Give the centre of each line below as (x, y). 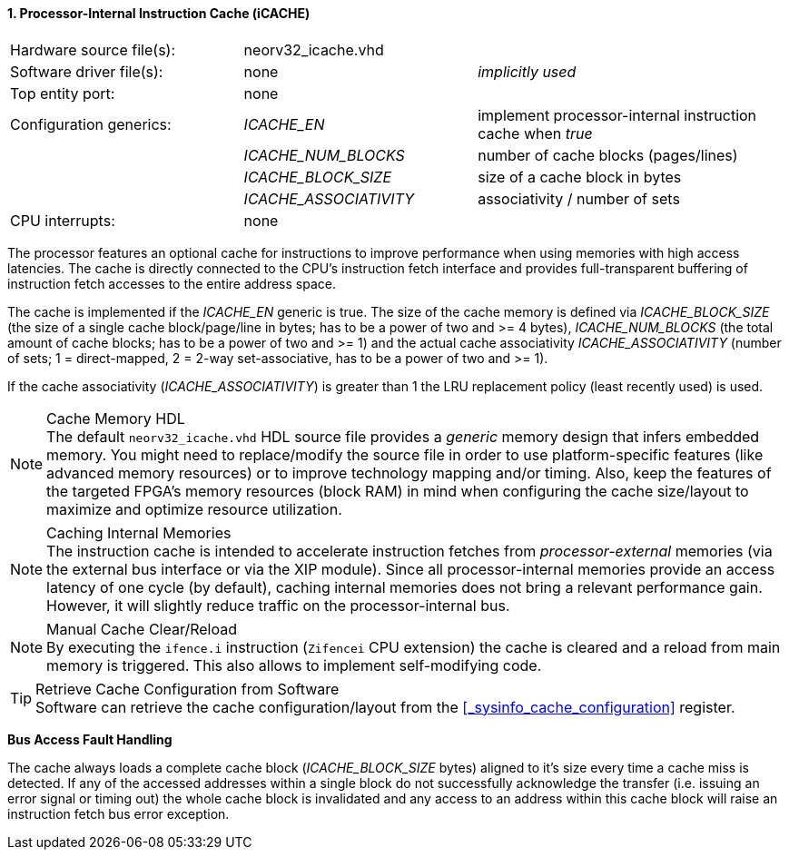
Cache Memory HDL (116, 418)
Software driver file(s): (87, 71)
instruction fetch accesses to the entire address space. (172, 283)
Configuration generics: (91, 124)
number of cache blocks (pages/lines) (608, 155)
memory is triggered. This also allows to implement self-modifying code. (294, 665)
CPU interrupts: (63, 220)
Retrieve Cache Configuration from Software (187, 689)
